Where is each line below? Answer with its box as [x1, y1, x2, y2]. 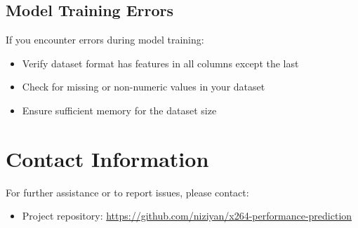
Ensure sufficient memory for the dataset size [22, 102, 217, 117]
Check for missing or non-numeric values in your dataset [22, 79, 265, 94]
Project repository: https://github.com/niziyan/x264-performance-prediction [22, 208, 352, 223]
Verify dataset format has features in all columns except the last [22, 55, 299, 70]
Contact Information [6, 144, 209, 173]
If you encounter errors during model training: [6, 32, 204, 47]
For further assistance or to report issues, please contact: [6, 185, 249, 199]
